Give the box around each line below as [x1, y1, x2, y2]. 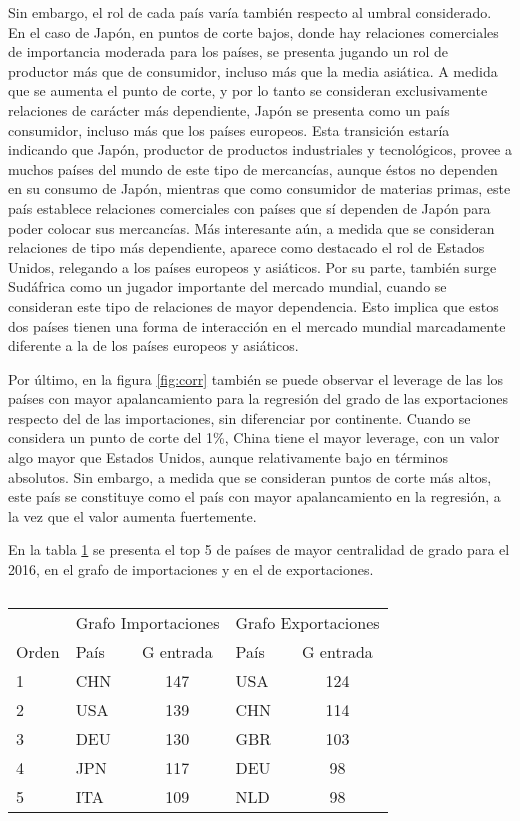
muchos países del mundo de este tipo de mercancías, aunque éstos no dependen [8, 158, 498, 179]
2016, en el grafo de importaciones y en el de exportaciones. [8, 559, 374, 580]
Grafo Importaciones [75, 610, 220, 634]
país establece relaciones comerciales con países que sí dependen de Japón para [8, 197, 491, 218]
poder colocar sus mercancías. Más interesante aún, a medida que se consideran [8, 217, 495, 238]
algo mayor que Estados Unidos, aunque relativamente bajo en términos [8, 447, 449, 468]
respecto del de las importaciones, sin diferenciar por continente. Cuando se [8, 407, 471, 428]
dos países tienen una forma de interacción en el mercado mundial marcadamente [8, 315, 506, 336]
